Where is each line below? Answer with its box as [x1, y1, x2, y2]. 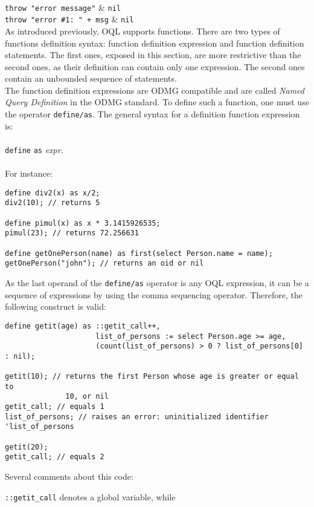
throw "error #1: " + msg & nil [5, 13, 134, 25]
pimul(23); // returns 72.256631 [5, 229, 139, 238]
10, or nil [65, 392, 109, 401]
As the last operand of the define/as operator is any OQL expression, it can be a [5, 276, 309, 289]
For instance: [5, 167, 53, 180]
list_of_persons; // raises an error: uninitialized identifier [5, 412, 269, 421]
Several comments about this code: [5, 470, 133, 483]
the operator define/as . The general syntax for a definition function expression [5, 108, 300, 120]
